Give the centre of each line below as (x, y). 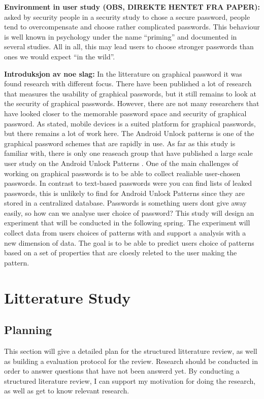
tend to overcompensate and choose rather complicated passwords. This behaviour (132, 27)
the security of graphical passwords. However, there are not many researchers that (132, 103)
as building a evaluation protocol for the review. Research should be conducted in (131, 361)
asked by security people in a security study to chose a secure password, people (127, 16)
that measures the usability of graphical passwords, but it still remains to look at (130, 93)
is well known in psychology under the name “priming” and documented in (121, 36)
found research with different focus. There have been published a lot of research (128, 84)
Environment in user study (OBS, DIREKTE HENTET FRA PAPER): (132, 7)
